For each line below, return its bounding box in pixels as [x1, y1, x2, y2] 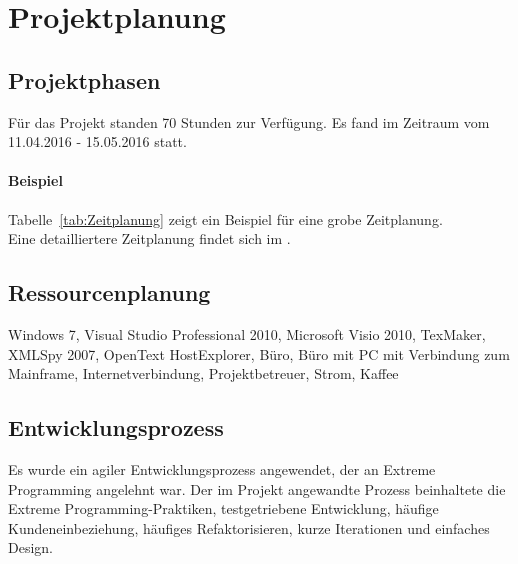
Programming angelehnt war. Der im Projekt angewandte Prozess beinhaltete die [8, 478, 506, 499]
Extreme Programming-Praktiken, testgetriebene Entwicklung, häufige [8, 498, 439, 519]
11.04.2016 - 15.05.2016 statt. [8, 131, 187, 152]
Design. [8, 537, 53, 558]
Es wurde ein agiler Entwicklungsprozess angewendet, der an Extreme [8, 458, 436, 479]
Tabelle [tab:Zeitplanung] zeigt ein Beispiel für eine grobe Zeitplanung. [8, 208, 443, 229]
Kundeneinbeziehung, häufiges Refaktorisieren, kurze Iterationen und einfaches [8, 517, 490, 538]
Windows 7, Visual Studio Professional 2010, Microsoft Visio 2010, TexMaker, [8, 323, 486, 344]
